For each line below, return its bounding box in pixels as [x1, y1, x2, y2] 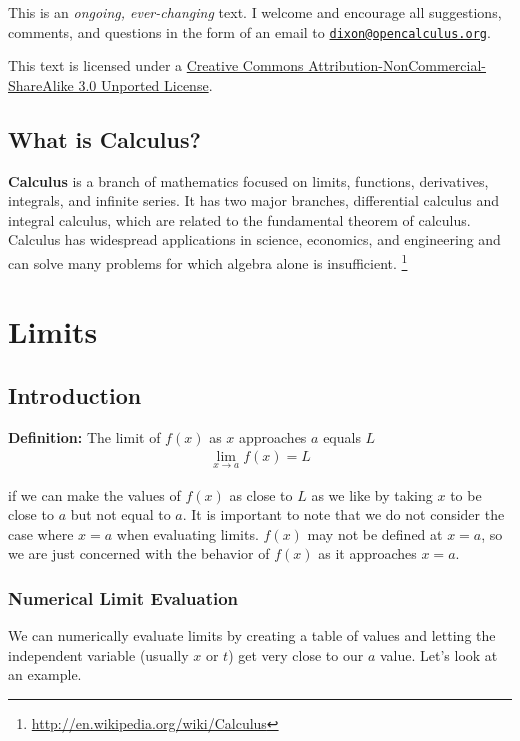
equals [323, 426, 361, 447]
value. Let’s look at [379, 644, 498, 665]
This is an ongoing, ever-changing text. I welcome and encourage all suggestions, [8, 2, 502, 22]
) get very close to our [228, 644, 364, 665]
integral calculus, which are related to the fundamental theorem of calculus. [8, 209, 471, 230]
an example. [8, 664, 82, 685]
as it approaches [318, 543, 417, 564]
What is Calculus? [8, 123, 201, 154]
